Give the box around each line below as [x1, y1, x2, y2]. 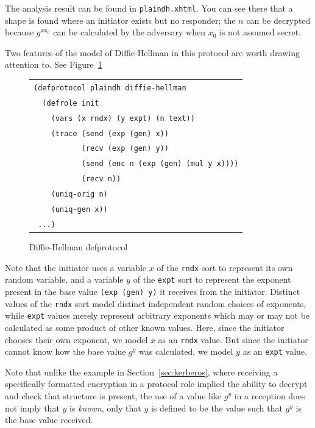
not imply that [5, 401, 60, 414]
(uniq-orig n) [51, 190, 108, 199]
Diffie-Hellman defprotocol [29, 241, 128, 253]
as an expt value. [242, 345, 307, 358]
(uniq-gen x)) [51, 205, 108, 214]
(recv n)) [81, 175, 121, 184]
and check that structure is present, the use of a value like [5, 390, 222, 402]
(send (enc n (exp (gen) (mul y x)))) [81, 159, 239, 169]
